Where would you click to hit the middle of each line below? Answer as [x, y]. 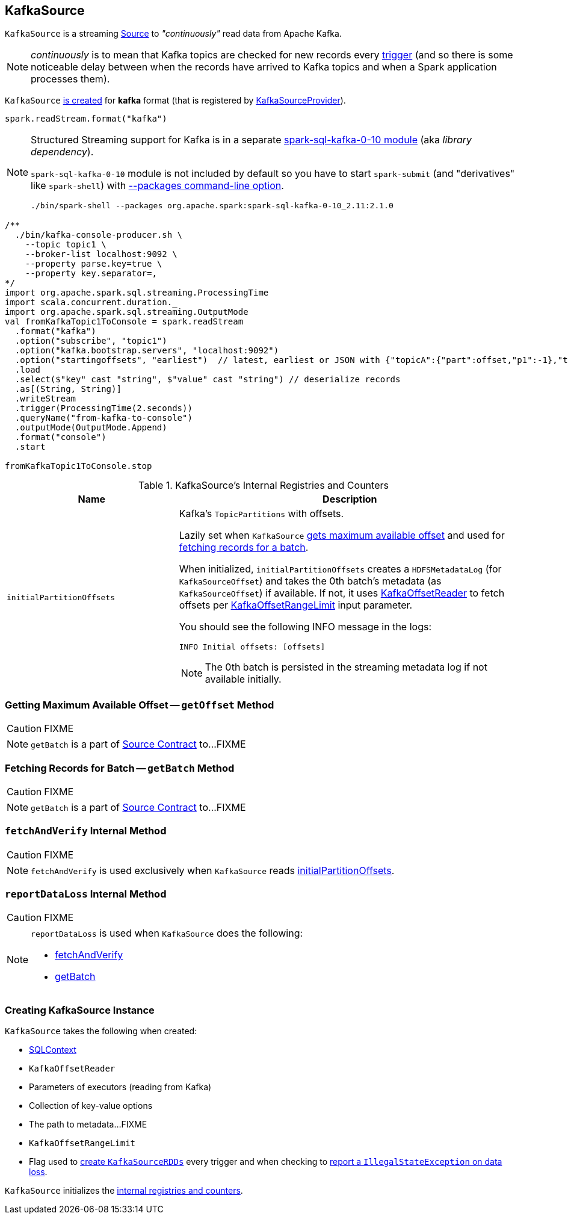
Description [350, 499]
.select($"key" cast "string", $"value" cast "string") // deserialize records [208, 380]
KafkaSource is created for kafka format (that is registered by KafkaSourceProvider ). [175, 101]
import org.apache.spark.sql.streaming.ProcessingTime [137, 293]
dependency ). [62, 152]
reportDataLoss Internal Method [86, 894]
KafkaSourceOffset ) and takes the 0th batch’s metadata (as [310, 581]
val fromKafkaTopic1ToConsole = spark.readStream [124, 322]
